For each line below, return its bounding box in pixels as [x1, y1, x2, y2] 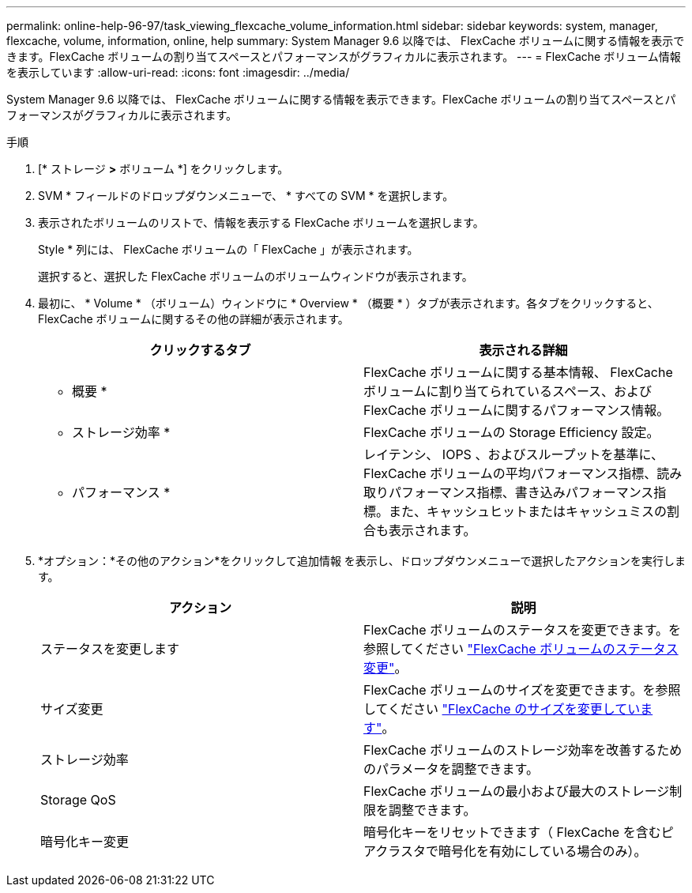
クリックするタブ [149, 342, 251, 358]
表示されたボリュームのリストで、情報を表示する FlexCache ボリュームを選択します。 [38, 216, 484, 229]
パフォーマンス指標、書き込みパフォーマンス [389, 484, 654, 500]
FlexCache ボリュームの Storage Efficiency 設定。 [363, 424, 660, 440]
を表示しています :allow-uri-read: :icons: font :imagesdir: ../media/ [6, 66, 350, 79]
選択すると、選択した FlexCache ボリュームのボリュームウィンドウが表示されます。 [38, 269, 473, 283]
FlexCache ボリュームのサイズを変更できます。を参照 [363, 682, 681, 698]
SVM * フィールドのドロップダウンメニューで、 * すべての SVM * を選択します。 [38, 189, 454, 202]
